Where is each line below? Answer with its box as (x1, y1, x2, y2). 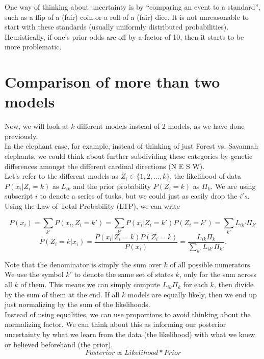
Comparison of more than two (5, 71, 220, 92)
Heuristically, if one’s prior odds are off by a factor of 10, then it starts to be (5, 31, 244, 42)
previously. (5, 130, 38, 141)
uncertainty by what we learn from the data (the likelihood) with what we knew (5, 328, 255, 339)
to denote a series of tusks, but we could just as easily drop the (40, 190, 237, 201)
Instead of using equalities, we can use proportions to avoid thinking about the (5, 309, 251, 319)
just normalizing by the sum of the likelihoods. (5, 299, 150, 310)
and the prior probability (73, 180, 151, 191)
